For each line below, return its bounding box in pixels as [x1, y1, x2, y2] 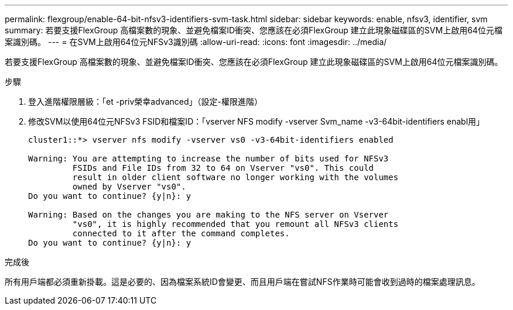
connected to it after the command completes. [72, 229, 290, 238]
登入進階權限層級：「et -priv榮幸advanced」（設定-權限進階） [28, 97, 262, 106]
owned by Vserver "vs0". [72, 182, 186, 191]
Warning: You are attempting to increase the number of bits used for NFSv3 [28, 154, 389, 163]
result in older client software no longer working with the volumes [72, 173, 399, 182]
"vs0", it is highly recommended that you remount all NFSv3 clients [72, 219, 399, 229]
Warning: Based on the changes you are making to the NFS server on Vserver [28, 210, 389, 219]
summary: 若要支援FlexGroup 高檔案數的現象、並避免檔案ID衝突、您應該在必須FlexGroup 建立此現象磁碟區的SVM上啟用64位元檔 [5, 25, 502, 35]
